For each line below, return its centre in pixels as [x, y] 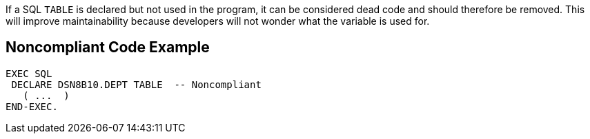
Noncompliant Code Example [108, 47]
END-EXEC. [32, 106]
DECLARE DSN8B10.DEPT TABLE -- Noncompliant [136, 84]
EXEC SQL [29, 73]
